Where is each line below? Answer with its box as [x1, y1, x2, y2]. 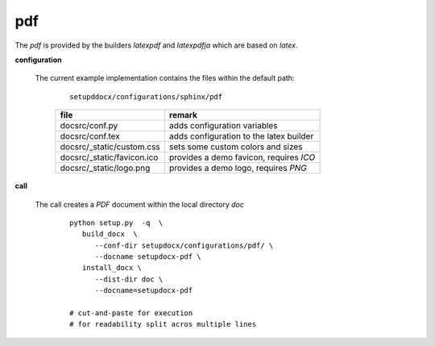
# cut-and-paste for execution [69, 309, 193, 318]
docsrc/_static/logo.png [60, 162, 151, 173]
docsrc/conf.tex [60, 131, 120, 142]
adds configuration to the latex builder [169, 131, 314, 142]
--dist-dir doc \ [94, 274, 164, 284]
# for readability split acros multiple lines [69, 319, 257, 329]
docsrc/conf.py [60, 120, 118, 131]
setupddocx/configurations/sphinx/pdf [69, 92, 223, 101]
